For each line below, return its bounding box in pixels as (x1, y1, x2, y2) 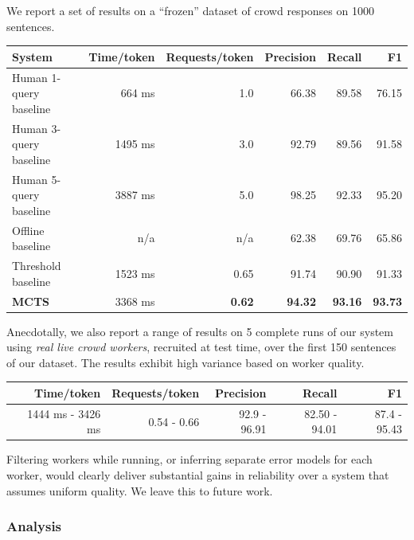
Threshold (12, 257, 61, 274)
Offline (12, 221, 45, 238)
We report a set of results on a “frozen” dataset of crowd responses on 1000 (6, 2, 374, 18)
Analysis (6, 516, 62, 536)
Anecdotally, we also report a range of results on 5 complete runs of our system (6, 323, 393, 339)
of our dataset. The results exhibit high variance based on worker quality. (6, 354, 365, 370)
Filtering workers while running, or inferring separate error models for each (6, 451, 373, 468)
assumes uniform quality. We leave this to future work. (6, 482, 273, 499)
